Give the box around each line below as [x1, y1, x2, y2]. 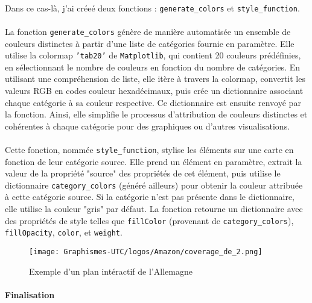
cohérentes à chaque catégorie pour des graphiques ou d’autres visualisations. [5, 119, 290, 132]
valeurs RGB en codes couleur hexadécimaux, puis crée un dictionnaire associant [5, 84, 304, 96]
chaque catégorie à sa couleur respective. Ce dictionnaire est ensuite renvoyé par [5, 96, 301, 108]
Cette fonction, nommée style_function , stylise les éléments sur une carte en [5, 143, 294, 155]
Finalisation [5, 288, 55, 301]
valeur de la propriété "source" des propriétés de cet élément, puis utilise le [5, 167, 281, 180]
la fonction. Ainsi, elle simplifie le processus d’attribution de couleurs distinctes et [5, 108, 308, 120]
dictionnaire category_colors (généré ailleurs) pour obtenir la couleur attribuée [5, 178, 303, 191]
